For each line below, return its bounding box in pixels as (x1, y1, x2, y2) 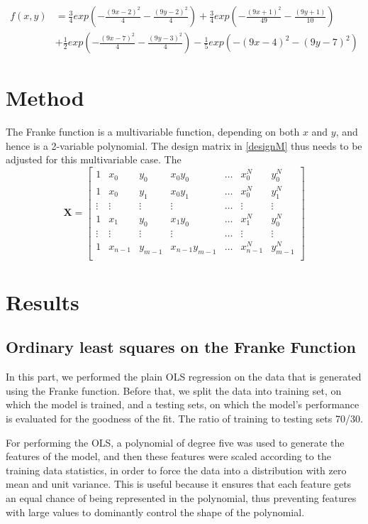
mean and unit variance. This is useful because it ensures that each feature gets (6, 476, 352, 491)
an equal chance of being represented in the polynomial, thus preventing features (6, 491, 357, 506)
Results (6, 287, 79, 316)
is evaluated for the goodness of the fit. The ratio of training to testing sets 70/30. (6, 411, 363, 426)
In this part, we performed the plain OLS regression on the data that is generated (6, 369, 362, 384)
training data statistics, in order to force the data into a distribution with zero (6, 462, 347, 477)
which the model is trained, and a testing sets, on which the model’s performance (6, 397, 359, 412)
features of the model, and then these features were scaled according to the (6, 449, 331, 464)
